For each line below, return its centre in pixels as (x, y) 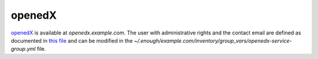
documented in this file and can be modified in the (72, 40)
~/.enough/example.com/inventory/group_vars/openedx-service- (213, 40)
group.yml (23, 49)
